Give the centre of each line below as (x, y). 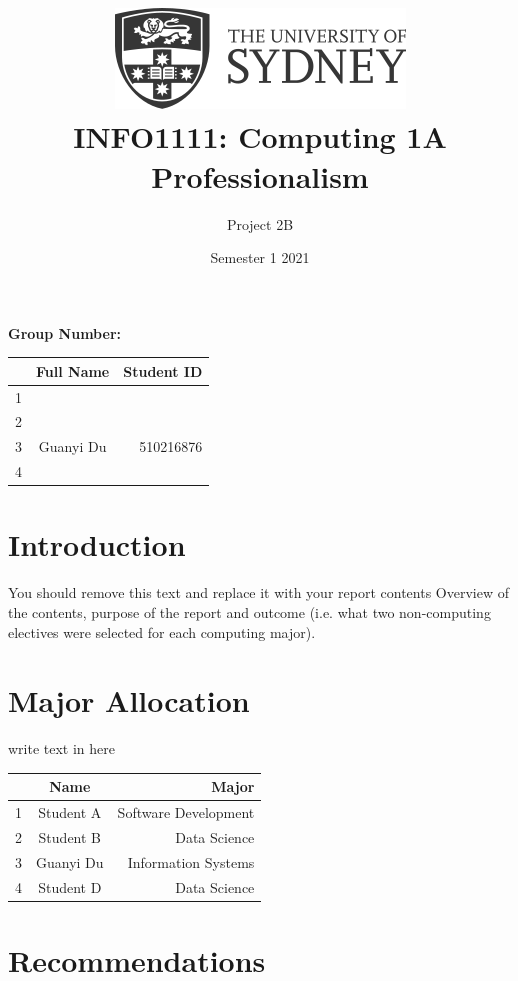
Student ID (163, 370)
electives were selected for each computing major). (162, 631)
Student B (70, 837)
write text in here (62, 748)
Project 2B (260, 223)
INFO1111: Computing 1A (260, 136)
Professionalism (260, 175)
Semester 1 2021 (260, 257)
